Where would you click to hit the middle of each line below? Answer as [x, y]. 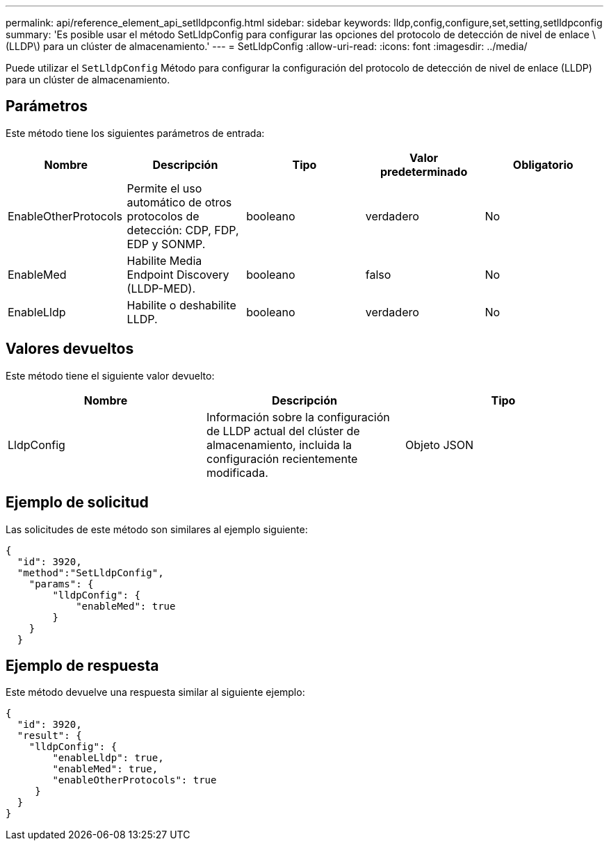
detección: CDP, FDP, [183, 230]
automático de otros [179, 202]
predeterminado [424, 171]
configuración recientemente [282, 458]
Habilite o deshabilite [181, 305]
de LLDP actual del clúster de [283, 431]
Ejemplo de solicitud [77, 503]
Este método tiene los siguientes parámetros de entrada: [135, 133]
